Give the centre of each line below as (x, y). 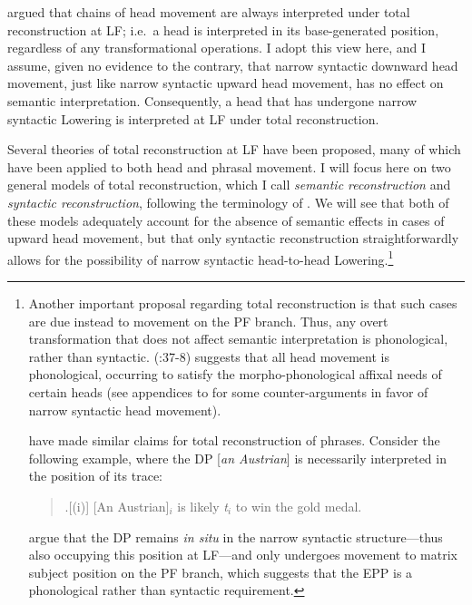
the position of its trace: (95, 476)
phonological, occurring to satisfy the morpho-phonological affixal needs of (235, 374)
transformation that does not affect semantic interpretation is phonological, (238, 339)
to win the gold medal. (299, 506)
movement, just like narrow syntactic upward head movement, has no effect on (226, 83)
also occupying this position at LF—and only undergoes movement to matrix (243, 555)
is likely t (202, 506)
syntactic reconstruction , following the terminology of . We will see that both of (228, 202)
